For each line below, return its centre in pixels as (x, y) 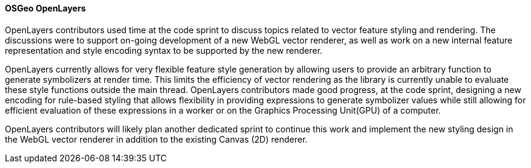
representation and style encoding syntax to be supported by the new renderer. (164, 50)
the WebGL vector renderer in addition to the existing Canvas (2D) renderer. (156, 139)
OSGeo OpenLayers (46, 8)
